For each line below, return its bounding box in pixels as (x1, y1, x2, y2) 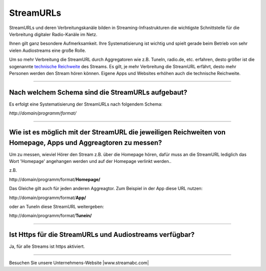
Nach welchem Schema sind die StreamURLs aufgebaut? (9, 88, 188, 96)
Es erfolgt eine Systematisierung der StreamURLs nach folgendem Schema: (9, 101, 163, 107)
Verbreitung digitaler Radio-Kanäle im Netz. (9, 31, 98, 37)
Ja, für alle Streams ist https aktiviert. (9, 243, 85, 249)
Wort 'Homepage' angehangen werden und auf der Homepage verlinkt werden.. (9, 158, 172, 164)
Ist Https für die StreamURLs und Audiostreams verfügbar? (9, 231, 195, 239)
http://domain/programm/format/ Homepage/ (9, 176, 100, 182)
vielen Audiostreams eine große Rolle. (9, 47, 86, 53)
